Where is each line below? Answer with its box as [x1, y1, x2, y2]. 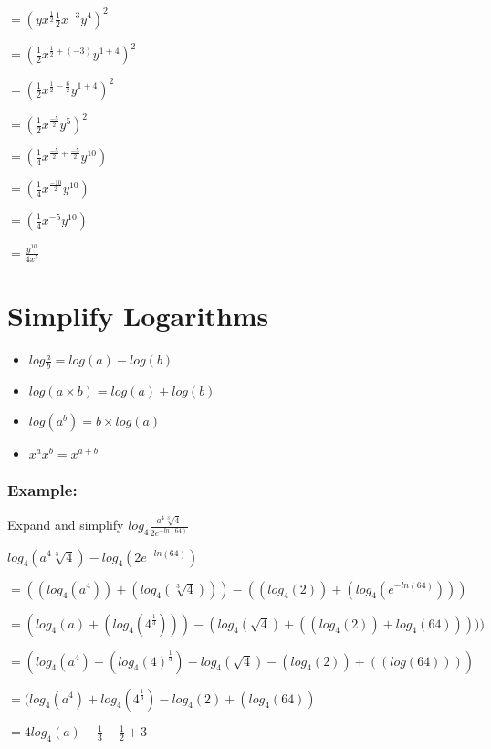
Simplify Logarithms [7, 297, 269, 334]
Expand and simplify [7, 515, 124, 534]
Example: [7, 478, 78, 501]
